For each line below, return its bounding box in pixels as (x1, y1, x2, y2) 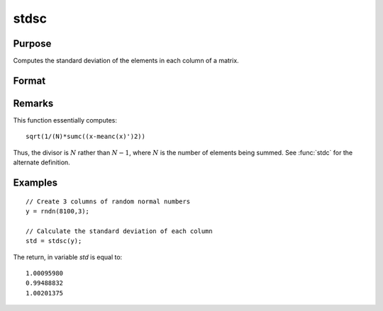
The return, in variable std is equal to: (13, 252, 123, 261)
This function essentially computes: (13, 115, 117, 124)
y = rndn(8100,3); (26, 207, 90, 215)
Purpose (13, 38, 52, 50)
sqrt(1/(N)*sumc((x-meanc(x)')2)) (26, 132, 145, 141)
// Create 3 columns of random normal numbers (26, 197, 191, 205)
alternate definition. (13, 158, 70, 166)
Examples (13, 176, 58, 188)
